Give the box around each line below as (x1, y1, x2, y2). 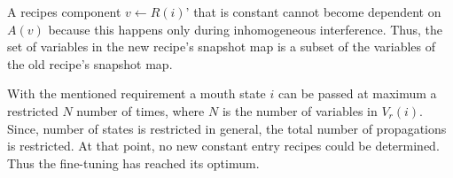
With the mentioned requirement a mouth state (7, 84, 266, 103)
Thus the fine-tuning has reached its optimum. (7, 153, 260, 172)
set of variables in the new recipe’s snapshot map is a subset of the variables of (7, 37, 435, 56)
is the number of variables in (222, 101, 378, 120)
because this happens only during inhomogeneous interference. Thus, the (48, 19, 443, 38)
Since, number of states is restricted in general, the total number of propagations (7, 119, 447, 137)
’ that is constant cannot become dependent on (185, 3, 441, 20)
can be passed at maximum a (277, 84, 437, 103)
